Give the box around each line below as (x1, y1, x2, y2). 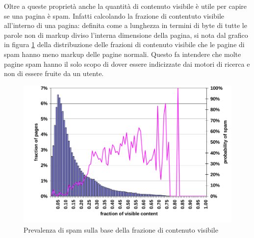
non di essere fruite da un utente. (4, 68, 104, 79)
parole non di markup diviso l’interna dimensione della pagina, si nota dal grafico (4, 29, 248, 40)
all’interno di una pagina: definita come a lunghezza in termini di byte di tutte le (4, 20, 247, 30)
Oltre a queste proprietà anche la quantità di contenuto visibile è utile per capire (4, 1, 247, 11)
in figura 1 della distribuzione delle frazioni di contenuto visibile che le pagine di (4, 39, 245, 50)
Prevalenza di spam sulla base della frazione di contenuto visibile (24, 224, 218, 235)
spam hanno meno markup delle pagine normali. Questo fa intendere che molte (4, 49, 241, 59)
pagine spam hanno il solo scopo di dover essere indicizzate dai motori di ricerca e (4, 58, 250, 69)
